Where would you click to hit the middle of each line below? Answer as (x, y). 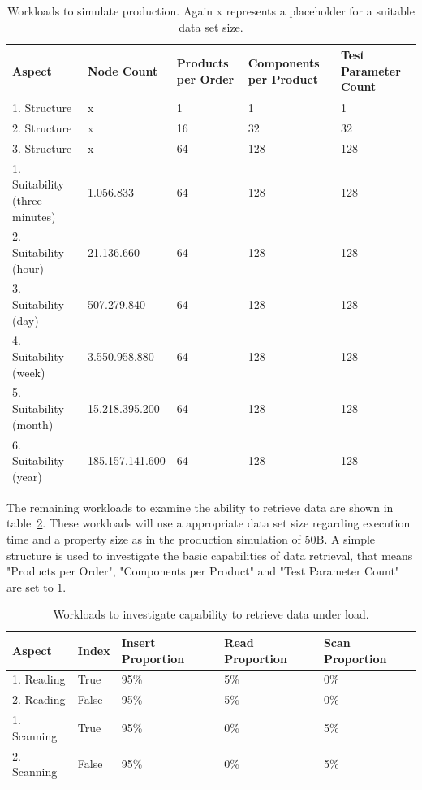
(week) (29, 372)
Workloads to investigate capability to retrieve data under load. (211, 614)
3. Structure (42, 148)
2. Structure (42, 128)
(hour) (28, 268)
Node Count (123, 70)
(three (27, 200)
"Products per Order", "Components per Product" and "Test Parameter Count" (203, 571)
